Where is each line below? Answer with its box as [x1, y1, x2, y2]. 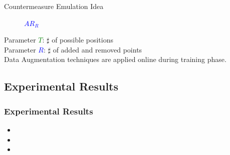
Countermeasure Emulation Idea [4, 1, 104, 11]
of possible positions [52, 34, 113, 45]
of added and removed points [53, 44, 142, 54]
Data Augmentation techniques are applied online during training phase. [4, 54, 226, 64]
